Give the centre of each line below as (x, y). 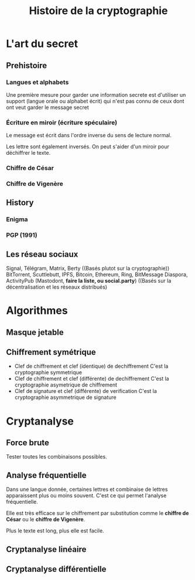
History (20, 203)
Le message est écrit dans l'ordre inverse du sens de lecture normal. (89, 135)
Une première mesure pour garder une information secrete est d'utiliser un (96, 94)
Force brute (28, 443)
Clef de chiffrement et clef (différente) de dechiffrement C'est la (92, 379)
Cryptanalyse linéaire (46, 549)
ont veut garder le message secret (47, 107)
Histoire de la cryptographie (98, 11)
